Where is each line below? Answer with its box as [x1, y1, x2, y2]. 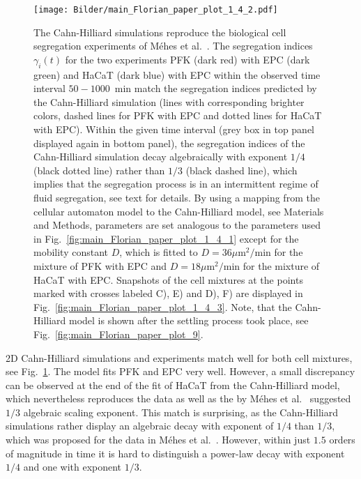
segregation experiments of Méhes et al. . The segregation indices [33, 38, 313, 53]
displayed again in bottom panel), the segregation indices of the [33, 135, 305, 150]
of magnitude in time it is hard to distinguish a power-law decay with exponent [6, 446, 345, 460]
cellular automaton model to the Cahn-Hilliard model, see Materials [33, 204, 324, 218]
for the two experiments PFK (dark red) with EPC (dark [65, 52, 310, 66]
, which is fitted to [119, 245, 198, 259]
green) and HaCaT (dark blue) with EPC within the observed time [33, 67, 321, 82]
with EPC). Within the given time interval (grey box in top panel [33, 122, 315, 137]
